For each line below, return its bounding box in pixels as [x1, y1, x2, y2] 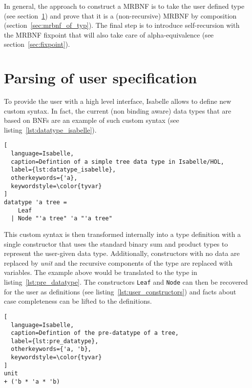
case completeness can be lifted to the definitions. [4, 296, 152, 306]
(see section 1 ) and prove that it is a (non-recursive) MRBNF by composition [4, 10, 237, 20]
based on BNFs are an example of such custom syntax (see [4, 115, 179, 125]
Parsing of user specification [4, 68, 197, 88]
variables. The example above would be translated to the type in [4, 267, 197, 277]
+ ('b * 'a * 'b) [4, 378, 60, 386]
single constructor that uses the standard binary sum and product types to [4, 238, 228, 249]
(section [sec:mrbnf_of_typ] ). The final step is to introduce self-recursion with [4, 20, 240, 30]
